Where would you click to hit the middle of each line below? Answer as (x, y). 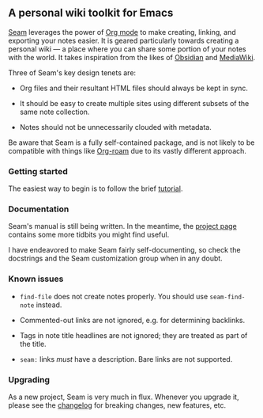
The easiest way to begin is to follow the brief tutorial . (96, 188)
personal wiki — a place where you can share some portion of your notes (127, 49)
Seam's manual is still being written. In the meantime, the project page (122, 226)
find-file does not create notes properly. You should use (114, 296)
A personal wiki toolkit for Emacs (91, 13)
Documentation (39, 209)
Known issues (36, 279)
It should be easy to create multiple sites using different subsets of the (134, 103)
